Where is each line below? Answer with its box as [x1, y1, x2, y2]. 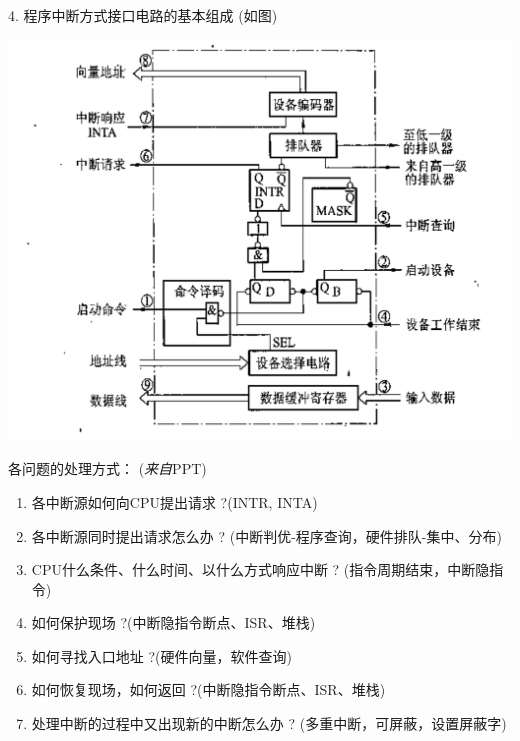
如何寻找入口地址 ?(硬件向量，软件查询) [31, 645, 292, 666]
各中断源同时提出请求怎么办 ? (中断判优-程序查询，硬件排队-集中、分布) [31, 525, 502, 546]
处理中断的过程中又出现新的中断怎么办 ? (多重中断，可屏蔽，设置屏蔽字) [31, 713, 507, 734]
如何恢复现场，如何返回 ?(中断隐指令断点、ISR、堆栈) [31, 679, 386, 700]
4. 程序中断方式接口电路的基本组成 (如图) [8, 5, 278, 25]
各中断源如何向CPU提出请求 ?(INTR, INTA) [31, 491, 318, 512]
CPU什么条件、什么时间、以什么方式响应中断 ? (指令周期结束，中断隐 [31, 559, 490, 580]
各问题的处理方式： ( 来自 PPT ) [8, 458, 207, 479]
